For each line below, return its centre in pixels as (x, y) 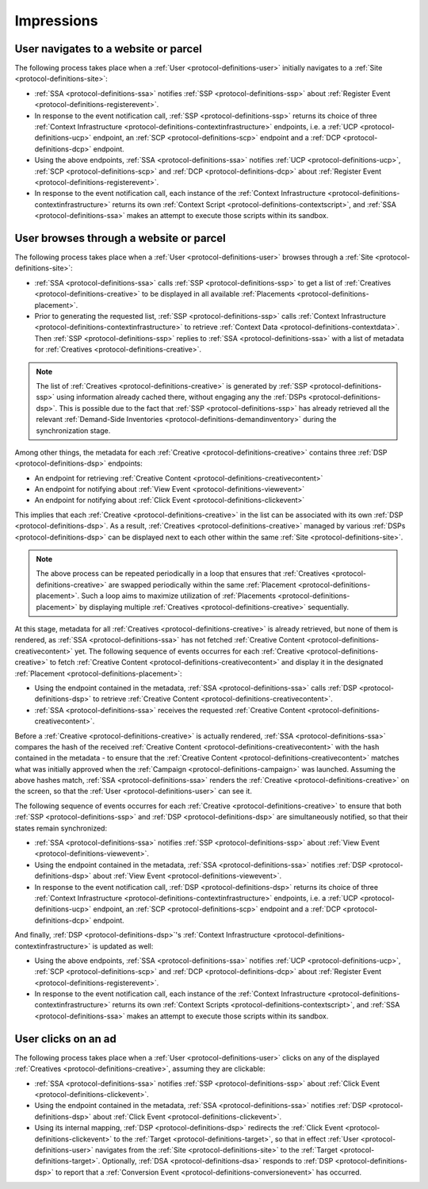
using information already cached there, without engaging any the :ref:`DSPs (182, 397)
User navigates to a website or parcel (108, 49)
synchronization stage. (73, 430)
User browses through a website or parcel (120, 238)
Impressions (56, 21)
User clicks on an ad (65, 1039)
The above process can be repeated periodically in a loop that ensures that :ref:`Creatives (183, 573)
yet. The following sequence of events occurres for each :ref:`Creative (189, 651)
